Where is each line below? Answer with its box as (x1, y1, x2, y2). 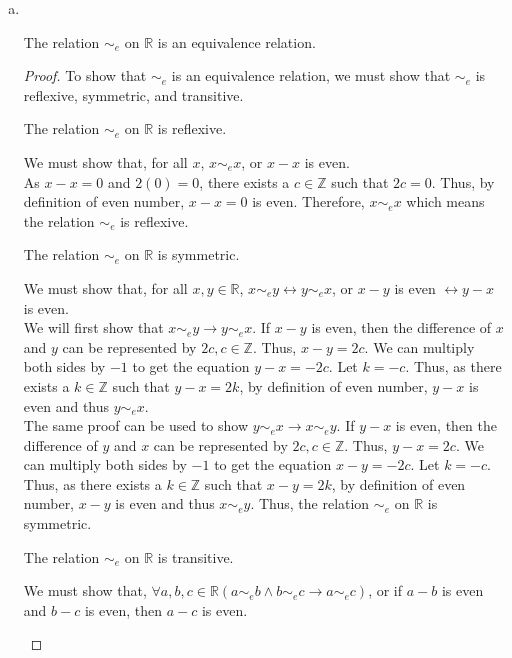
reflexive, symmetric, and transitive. (23, 84, 244, 105)
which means (406, 191, 485, 212)
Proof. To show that (23, 65, 147, 86)
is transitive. (157, 546, 234, 567)
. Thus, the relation (250, 493, 370, 514)
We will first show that (23, 317, 164, 338)
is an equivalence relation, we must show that (171, 65, 451, 86)
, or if (368, 580, 403, 601)
